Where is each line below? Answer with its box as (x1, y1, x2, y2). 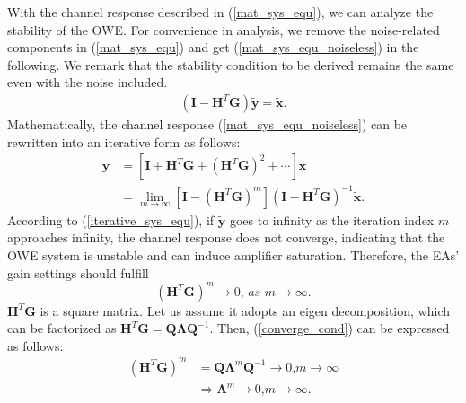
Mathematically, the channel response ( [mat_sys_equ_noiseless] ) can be (7, 115, 408, 133)
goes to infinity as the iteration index (229, 210, 435, 229)
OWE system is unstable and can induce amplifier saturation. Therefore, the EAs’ (7, 245, 460, 264)
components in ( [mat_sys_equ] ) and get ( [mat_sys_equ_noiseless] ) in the (7, 38, 419, 57)
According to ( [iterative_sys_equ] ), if (7, 210, 215, 229)
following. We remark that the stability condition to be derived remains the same (7, 55, 454, 74)
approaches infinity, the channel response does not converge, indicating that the (7, 228, 445, 247)
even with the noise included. (7, 73, 168, 92)
